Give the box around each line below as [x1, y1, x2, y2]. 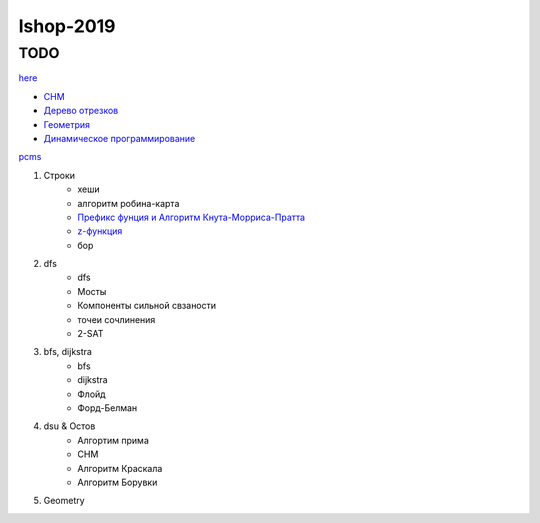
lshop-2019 [18, 15, 116, 37]
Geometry [43, 495, 85, 507]
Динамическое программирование [43, 132, 196, 144]
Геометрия [43, 118, 90, 130]
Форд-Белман [77, 401, 138, 414]
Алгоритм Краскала [77, 462, 163, 474]
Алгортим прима [77, 434, 150, 446]
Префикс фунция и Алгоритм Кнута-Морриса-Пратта [77, 211, 305, 223]
